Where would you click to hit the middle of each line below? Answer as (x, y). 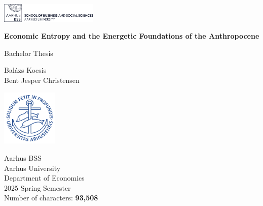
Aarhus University (32, 168)
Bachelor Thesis (29, 53)
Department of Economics (44, 178)
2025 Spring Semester (37, 187)
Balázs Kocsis (25, 70)
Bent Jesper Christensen (42, 80)
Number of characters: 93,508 (51, 198)
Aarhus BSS (23, 157)
